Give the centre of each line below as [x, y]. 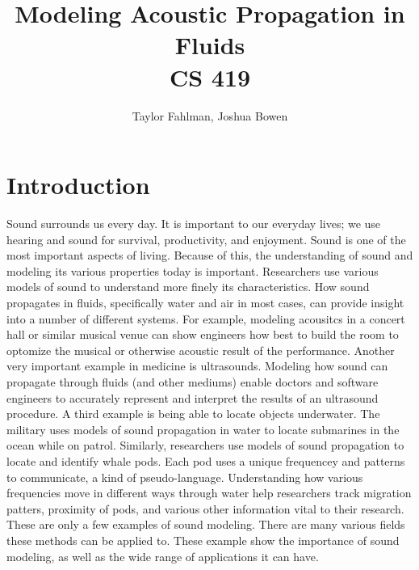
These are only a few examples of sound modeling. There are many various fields [206, 524]
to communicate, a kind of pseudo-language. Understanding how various [185, 477]
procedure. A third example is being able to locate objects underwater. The [193, 414]
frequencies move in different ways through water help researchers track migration [209, 493]
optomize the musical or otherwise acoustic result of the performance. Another [201, 350]
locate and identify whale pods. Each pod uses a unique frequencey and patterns [206, 460]
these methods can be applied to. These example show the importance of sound [203, 540]
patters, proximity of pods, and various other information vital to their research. [205, 508]
